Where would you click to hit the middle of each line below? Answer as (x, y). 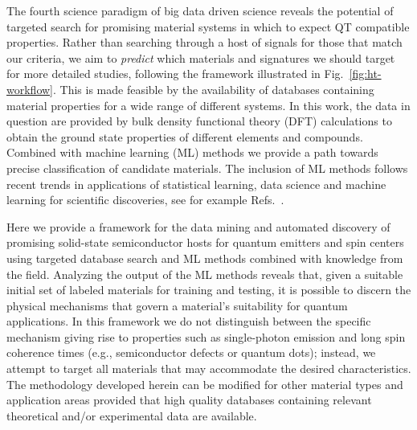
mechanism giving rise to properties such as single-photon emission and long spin (206, 336)
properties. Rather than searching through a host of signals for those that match (204, 42)
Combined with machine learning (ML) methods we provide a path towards (192, 152)
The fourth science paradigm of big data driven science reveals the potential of (200, 10)
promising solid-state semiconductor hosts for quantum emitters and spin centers (205, 242)
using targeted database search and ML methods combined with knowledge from (205, 258)
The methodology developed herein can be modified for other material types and (205, 384)
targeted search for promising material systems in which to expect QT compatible (208, 26)
